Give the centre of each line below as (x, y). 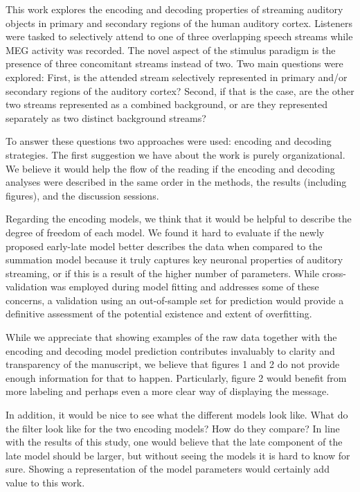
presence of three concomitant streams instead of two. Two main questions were (174, 63)
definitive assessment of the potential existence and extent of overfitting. (159, 314)
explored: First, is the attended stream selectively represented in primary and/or (177, 77)
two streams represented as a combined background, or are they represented (166, 104)
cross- (334, 273)
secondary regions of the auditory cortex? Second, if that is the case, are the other (180, 90)
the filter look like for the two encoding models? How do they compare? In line (173, 428)
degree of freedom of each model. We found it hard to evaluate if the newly (165, 232)
